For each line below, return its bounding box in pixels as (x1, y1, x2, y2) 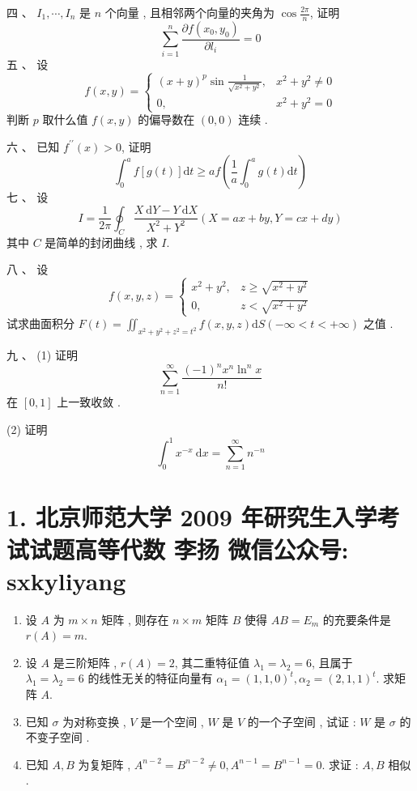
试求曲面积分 (6, 315, 74, 332)
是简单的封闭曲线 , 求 (45, 233, 158, 250)
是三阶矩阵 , (53, 653, 117, 670)
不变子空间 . (25, 729, 90, 746)
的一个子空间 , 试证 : (247, 712, 356, 729)
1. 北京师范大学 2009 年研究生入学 (6, 500, 377, 534)
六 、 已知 (6, 138, 60, 155)
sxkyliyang (6, 563, 126, 597)
